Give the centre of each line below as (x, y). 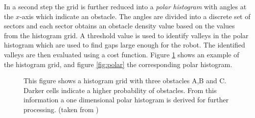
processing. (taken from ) (61, 109)
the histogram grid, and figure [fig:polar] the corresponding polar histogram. (118, 64)
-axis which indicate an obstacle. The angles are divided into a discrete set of (135, 16)
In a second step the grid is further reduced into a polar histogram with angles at (125, 6)
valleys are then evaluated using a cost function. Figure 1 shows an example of (122, 54)
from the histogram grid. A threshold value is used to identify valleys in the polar (126, 35)
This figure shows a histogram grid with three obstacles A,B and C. (125, 81)
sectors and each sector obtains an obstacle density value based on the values (119, 26)
